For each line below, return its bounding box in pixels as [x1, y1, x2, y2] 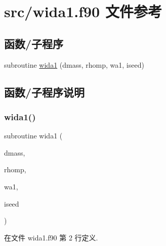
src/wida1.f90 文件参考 [4, 1, 162, 22]
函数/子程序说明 [4, 84, 85, 100]
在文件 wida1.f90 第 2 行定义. [4, 232, 98, 242]
